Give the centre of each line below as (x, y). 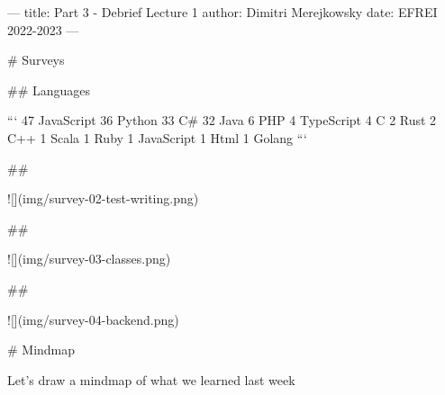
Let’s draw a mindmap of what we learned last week (151, 379)
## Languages (49, 90)
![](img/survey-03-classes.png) (89, 259)
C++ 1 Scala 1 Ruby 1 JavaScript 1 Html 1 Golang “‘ (158, 137)
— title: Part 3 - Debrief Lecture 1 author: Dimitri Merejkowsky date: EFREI (222, 12)
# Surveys (36, 60)
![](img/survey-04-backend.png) (93, 319)
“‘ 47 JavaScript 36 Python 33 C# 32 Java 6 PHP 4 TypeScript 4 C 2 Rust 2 (222, 120)
